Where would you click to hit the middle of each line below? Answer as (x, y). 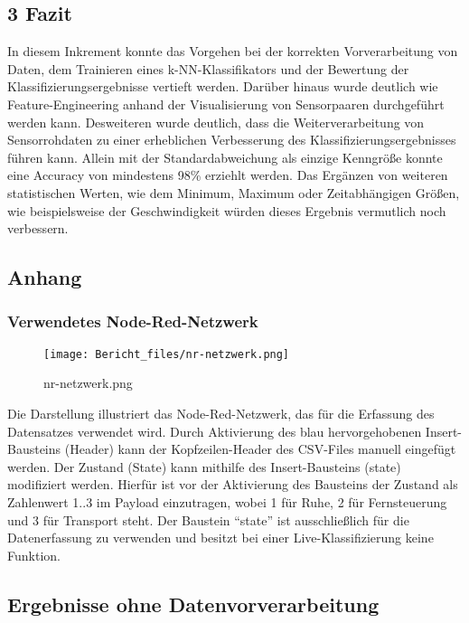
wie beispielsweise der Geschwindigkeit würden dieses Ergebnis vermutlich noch (227, 210)
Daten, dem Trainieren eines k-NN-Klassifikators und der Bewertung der (208, 68)
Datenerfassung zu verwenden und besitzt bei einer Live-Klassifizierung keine (220, 538)
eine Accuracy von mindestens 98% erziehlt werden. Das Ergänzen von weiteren (228, 175)
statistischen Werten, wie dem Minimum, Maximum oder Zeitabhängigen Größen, (234, 192)
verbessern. (38, 228)
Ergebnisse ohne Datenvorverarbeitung (193, 604)
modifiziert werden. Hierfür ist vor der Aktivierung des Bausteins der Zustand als (233, 484)
